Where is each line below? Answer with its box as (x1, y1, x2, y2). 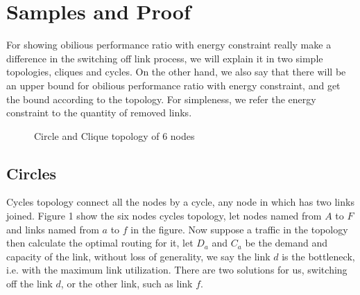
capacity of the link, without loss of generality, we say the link (6, 249, 271, 263)
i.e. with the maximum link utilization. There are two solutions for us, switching (6, 262, 348, 277)
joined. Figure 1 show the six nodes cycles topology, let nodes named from (6, 208, 322, 223)
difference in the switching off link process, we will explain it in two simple (6, 51, 323, 65)
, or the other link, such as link (60, 276, 193, 291)
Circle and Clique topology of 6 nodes (34, 128, 195, 143)
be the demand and (245, 235, 328, 250)
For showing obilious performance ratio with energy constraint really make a (6, 37, 332, 52)
